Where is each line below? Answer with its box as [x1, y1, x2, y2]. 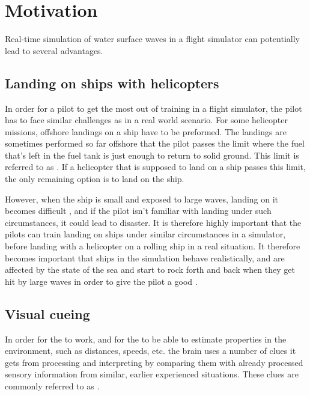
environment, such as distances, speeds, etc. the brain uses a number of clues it [5, 344, 296, 357]
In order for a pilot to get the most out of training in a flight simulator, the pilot [5, 102, 302, 114]
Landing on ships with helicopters [5, 73, 219, 92]
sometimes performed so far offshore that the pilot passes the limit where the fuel [5, 137, 305, 150]
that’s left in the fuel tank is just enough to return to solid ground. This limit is [5, 148, 299, 161]
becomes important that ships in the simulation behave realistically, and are [5, 251, 285, 264]
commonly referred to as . [5, 380, 100, 392]
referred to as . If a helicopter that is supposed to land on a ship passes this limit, [5, 160, 306, 173]
